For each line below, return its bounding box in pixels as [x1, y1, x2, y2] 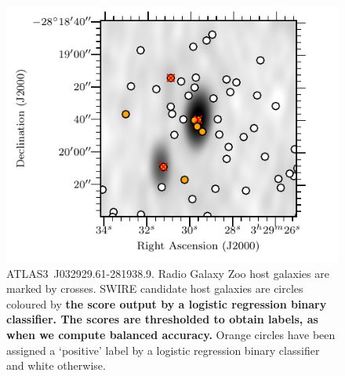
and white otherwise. [6, 357, 106, 374]
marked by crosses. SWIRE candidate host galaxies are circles [6, 280, 303, 297]
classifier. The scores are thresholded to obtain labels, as [6, 311, 318, 327]
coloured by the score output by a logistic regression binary [6, 295, 327, 312]
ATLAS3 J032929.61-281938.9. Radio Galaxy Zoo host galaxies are [6, 265, 329, 281]
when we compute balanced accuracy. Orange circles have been [6, 327, 336, 343]
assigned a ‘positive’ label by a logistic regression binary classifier [6, 341, 320, 358]
